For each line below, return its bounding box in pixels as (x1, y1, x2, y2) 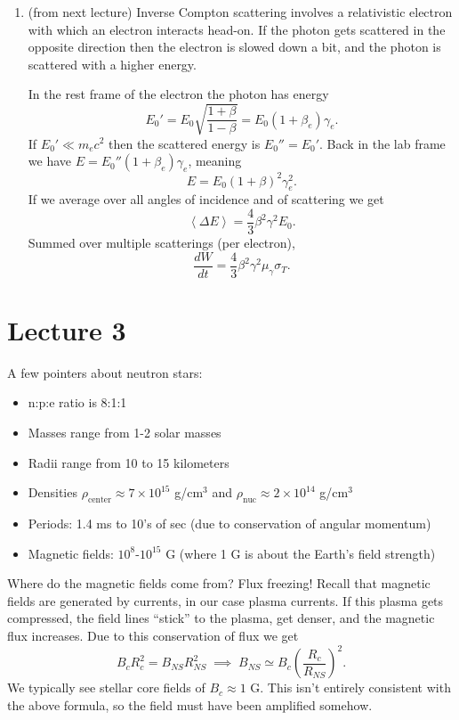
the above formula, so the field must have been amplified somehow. (7, 695, 373, 714)
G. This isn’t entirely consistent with (250, 678, 451, 697)
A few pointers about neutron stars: (7, 363, 203, 381)
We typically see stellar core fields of (7, 678, 205, 697)
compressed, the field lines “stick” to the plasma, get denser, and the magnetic (7, 609, 435, 627)
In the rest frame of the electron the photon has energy (28, 85, 329, 103)
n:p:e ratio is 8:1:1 (28, 393, 127, 412)
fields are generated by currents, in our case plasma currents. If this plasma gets (7, 591, 444, 610)
